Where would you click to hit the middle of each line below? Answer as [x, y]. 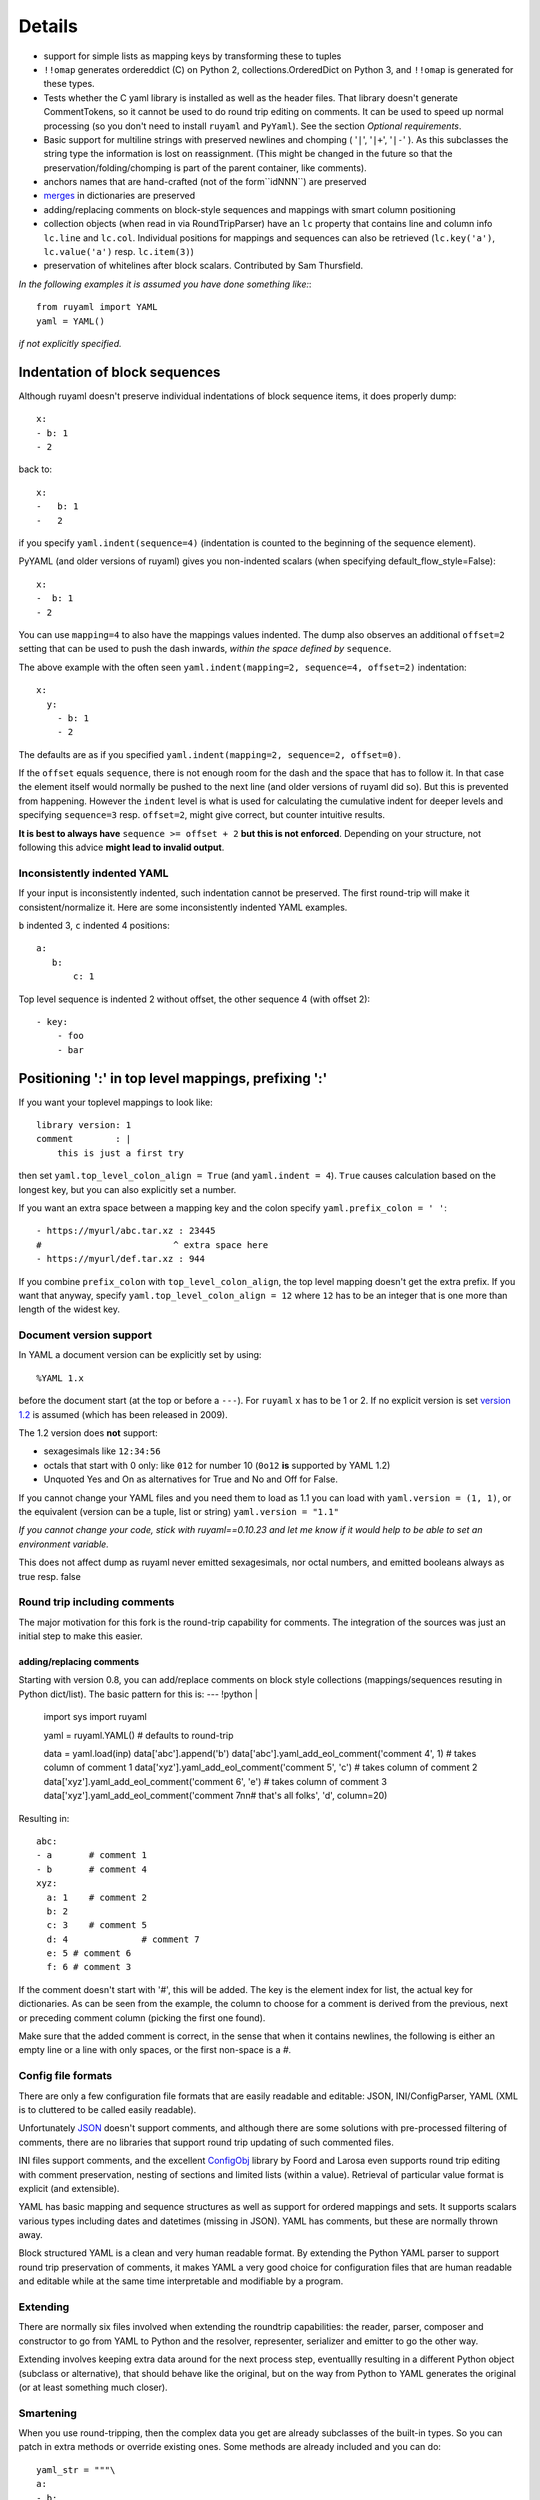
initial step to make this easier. [81, 1636]
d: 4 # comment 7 [123, 1939]
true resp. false [50, 1576]
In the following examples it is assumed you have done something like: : [165, 284]
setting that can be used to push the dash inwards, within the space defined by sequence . [205, 649]
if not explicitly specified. [70, 343]
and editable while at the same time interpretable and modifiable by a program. [181, 2281]
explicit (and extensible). [69, 2188]
